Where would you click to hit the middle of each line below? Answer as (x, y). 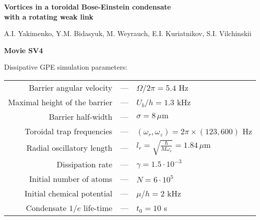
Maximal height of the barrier (60, 102)
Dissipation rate (85, 164)
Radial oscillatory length (69, 147)
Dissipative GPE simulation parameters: (66, 67)
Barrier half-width (81, 116)
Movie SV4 (24, 50)
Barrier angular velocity (71, 87)
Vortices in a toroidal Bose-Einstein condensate (88, 7)
